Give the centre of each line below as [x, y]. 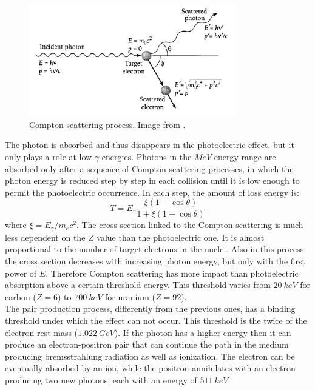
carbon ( [21, 296]
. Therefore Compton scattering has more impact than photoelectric [172, 273]
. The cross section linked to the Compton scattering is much [190, 225]
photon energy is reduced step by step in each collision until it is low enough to [152, 180]
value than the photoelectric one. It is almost [181, 237]
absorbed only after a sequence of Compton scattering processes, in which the [149, 168]
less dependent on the [45, 237]
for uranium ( [130, 296]
